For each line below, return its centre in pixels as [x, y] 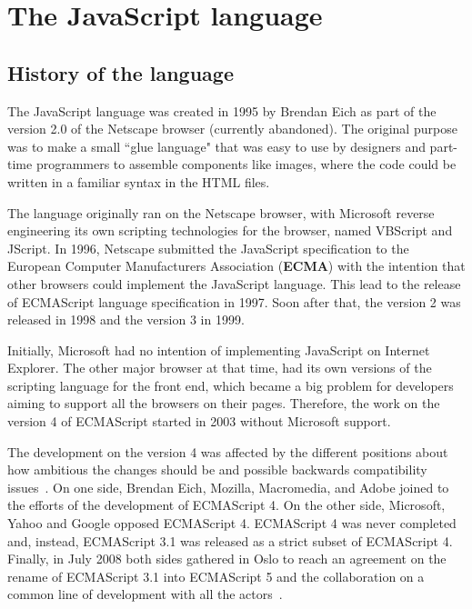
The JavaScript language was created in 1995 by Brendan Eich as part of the [222, 110]
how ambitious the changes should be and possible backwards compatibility [217, 469]
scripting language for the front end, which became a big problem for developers [231, 385]
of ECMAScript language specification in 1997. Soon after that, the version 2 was [234, 301]
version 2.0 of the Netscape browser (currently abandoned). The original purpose [232, 129]
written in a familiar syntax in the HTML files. [139, 181]
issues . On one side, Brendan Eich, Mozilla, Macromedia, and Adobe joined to [228, 487]
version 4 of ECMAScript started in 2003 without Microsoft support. [199, 421]
